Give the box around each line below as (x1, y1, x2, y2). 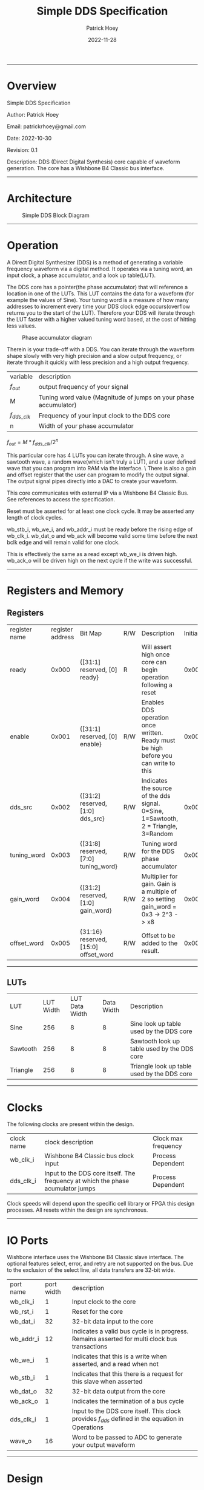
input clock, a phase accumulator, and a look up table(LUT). (7, 272, 156, 279)
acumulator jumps (44, 1184, 96, 1193)
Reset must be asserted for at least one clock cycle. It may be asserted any (7, 507, 194, 515)
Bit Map (80, 629, 102, 637)
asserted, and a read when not (72, 1360, 159, 1368)
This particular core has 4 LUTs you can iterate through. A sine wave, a (7, 451, 184, 459)
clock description (44, 1138, 94, 1147)
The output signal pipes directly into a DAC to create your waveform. (7, 477, 178, 484)
